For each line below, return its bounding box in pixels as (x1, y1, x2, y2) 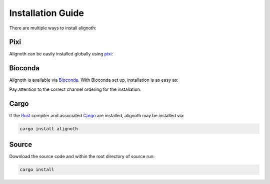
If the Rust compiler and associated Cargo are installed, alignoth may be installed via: (9, 112, 184, 118)
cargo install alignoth (19, 126, 78, 132)
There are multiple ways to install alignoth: (9, 25, 96, 31)
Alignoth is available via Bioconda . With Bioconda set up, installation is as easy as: (9, 77, 178, 83)
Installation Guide (9, 7, 84, 18)
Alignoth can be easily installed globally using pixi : (9, 51, 113, 57)
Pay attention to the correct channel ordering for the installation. (9, 86, 141, 92)
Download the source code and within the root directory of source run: (9, 154, 155, 160)
